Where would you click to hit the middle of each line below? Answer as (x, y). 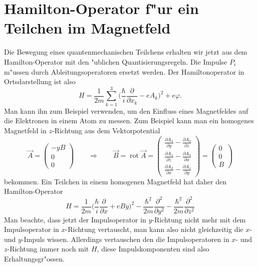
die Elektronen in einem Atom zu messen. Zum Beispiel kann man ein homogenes (129, 120)
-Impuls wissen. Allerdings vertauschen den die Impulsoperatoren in (125, 239)
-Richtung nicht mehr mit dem (199, 219)
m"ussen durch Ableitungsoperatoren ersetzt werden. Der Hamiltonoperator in (124, 71)
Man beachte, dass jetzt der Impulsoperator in (75, 219)
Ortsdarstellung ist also (40, 81)
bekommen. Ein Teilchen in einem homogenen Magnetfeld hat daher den (115, 181)
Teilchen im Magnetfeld (87, 28)
